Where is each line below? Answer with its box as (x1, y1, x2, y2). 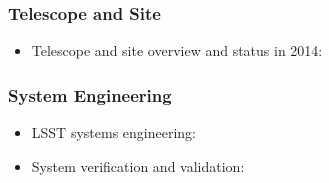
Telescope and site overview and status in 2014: (31, 40, 323, 61)
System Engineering (8, 82, 172, 107)
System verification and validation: (31, 155, 245, 176)
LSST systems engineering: (31, 122, 196, 143)
